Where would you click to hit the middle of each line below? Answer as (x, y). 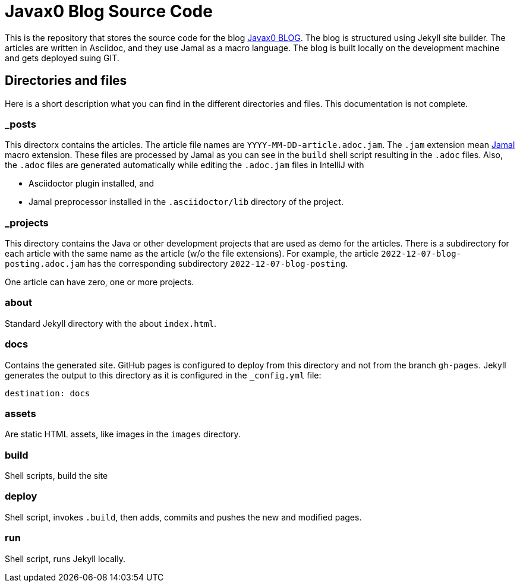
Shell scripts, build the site (56, 476)
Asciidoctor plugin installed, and (92, 184)
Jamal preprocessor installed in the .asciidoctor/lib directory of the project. (186, 202)
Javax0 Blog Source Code (109, 11)
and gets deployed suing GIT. (62, 58)
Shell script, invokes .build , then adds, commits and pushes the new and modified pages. (183, 517)
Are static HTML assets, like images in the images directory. (123, 434)
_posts (21, 124)
